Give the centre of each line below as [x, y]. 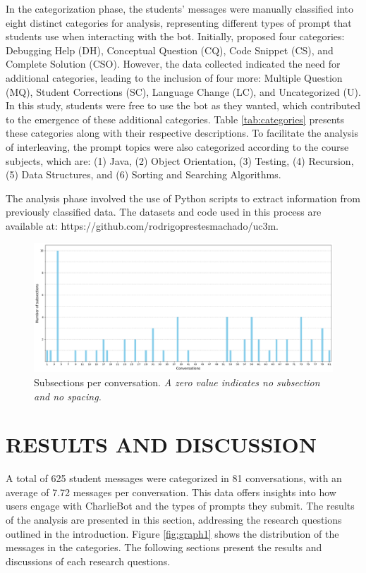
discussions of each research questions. [88, 561]
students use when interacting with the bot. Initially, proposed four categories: [175, 36]
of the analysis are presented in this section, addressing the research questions [174, 520]
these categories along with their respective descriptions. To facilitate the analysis [182, 133]
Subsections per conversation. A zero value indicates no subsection [177, 382]
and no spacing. [68, 396]
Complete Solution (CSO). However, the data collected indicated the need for [173, 64]
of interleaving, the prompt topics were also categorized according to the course [177, 146]
